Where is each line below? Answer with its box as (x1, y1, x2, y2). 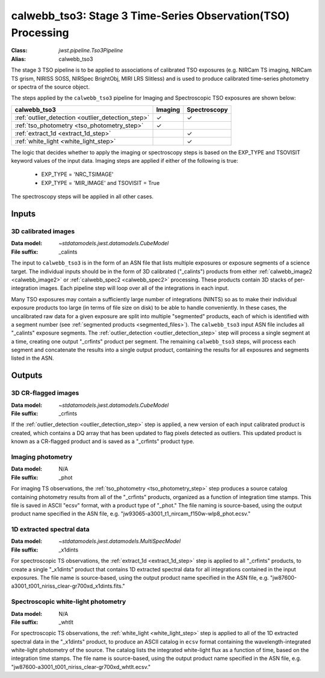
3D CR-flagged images (11, 389, 79, 397)
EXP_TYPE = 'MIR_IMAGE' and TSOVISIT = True (41, 179, 160, 186)
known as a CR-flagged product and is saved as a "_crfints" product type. (11, 438, 195, 445)
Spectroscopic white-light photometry (11, 597, 126, 606)
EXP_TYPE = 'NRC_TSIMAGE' (41, 171, 114, 178)
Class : (11, 47, 28, 54)
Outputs (11, 371, 43, 381)
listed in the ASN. (11, 354, 54, 362)
